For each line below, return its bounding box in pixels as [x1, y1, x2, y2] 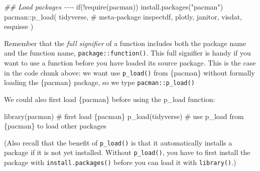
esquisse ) [4, 21, 34, 31]
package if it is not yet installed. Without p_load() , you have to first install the [4, 147, 250, 157]
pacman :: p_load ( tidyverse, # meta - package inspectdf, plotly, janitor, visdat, [4, 11, 242, 21]
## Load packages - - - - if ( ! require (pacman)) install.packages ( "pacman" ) [4, 1, 223, 11]
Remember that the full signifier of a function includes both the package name [4, 37, 246, 48]
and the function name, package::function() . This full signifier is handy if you [4, 47, 251, 58]
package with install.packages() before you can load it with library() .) [4, 157, 236, 167]
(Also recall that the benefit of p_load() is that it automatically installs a [4, 137, 232, 147]
